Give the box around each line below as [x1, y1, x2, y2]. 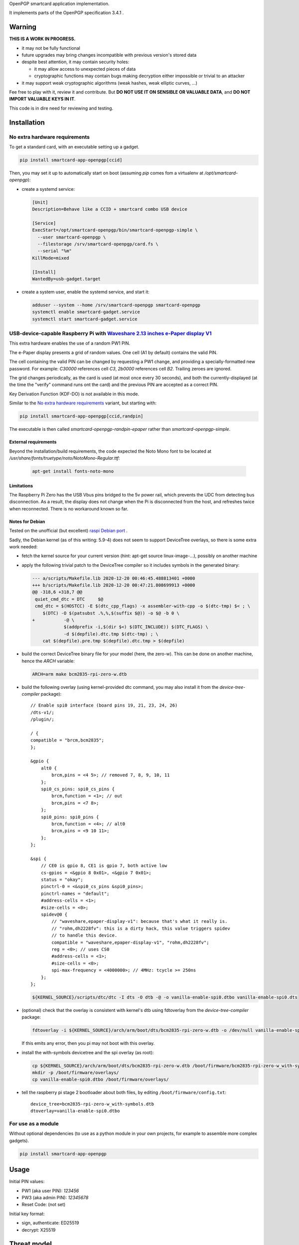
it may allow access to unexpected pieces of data [34, 66, 136, 72]
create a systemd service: [21, 186, 75, 192]
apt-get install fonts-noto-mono [32, 468, 114, 474]
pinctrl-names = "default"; [40, 890, 110, 896]
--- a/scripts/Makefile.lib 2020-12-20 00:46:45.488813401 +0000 [32, 575, 195, 581]
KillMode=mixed [32, 255, 69, 261]
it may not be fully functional [21, 45, 81, 51]
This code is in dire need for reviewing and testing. [9, 105, 114, 111]
